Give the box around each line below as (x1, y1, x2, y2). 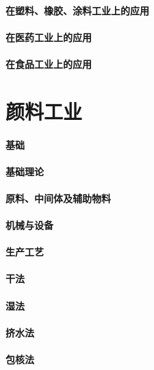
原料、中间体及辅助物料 (5, 190, 111, 205)
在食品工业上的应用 (5, 56, 92, 71)
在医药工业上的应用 (5, 29, 92, 44)
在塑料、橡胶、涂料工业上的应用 (5, 3, 149, 17)
